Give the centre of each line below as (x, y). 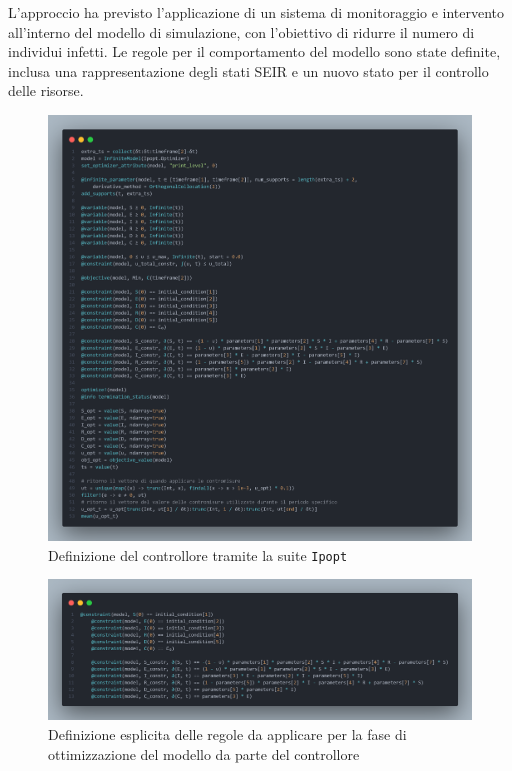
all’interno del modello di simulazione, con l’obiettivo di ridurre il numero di (241, 31)
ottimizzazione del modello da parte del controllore (204, 753)
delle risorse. (46, 90)
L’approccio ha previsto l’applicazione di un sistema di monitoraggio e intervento (256, 12)
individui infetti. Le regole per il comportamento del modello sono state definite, (254, 51)
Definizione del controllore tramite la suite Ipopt (198, 554)
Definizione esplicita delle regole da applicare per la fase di (227, 734)
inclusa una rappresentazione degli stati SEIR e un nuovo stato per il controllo (248, 70)
